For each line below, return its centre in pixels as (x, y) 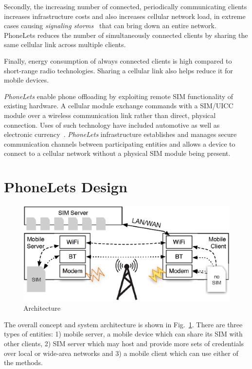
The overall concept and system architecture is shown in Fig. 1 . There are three (123, 324)
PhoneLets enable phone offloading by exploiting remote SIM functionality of (119, 96)
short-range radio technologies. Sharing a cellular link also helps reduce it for (118, 70)
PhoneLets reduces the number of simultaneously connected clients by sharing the (126, 35)
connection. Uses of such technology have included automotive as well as (112, 125)
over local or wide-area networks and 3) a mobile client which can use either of (121, 353)
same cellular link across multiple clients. (65, 44)
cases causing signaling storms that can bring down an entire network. (110, 25)
